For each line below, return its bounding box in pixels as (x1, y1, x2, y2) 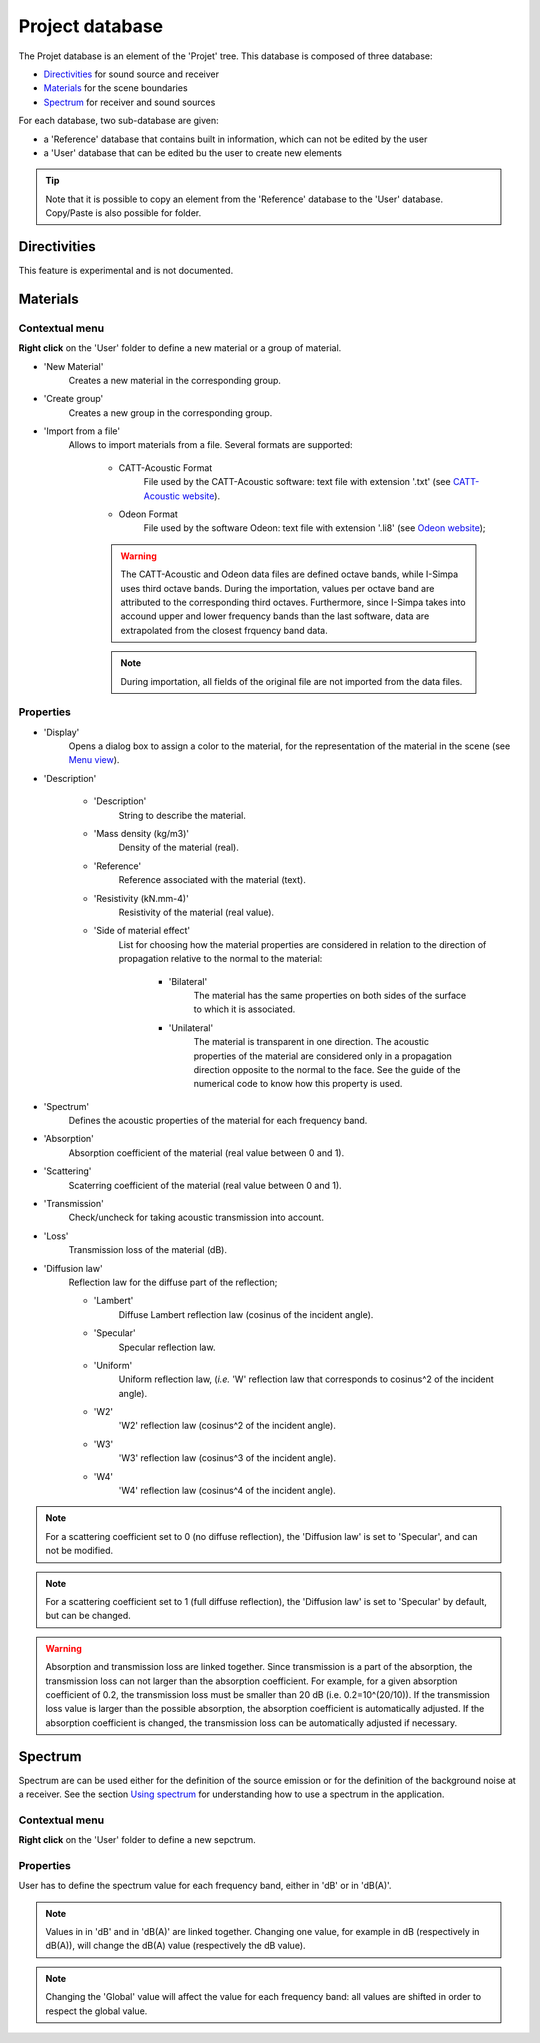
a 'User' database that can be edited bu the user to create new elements (43, 146, 342, 159)
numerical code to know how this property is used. (193, 1078, 403, 1090)
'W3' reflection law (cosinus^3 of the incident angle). (118, 1452, 337, 1464)
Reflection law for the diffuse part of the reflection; (68, 1276, 278, 1288)
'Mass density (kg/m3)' (93, 828, 190, 840)
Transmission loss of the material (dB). (68, 1244, 227, 1256)
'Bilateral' (168, 975, 208, 987)
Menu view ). (68, 754, 120, 766)
